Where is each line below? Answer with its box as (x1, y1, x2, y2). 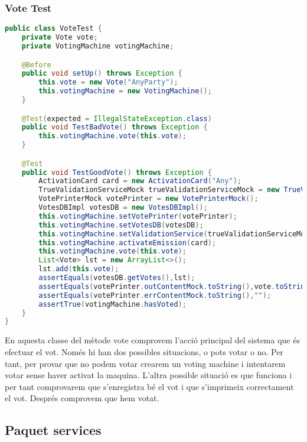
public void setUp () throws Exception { (21, 69, 182, 78)
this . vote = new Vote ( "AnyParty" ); (38, 78, 178, 87)
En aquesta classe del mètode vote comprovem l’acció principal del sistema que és (5, 334, 300, 346)
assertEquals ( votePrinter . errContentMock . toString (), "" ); (38, 291, 272, 300)
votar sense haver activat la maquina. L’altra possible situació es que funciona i (5, 369, 292, 381)
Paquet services (5, 421, 102, 439)
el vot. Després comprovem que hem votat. (5, 392, 159, 404)
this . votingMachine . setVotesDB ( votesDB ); (38, 220, 204, 229)
